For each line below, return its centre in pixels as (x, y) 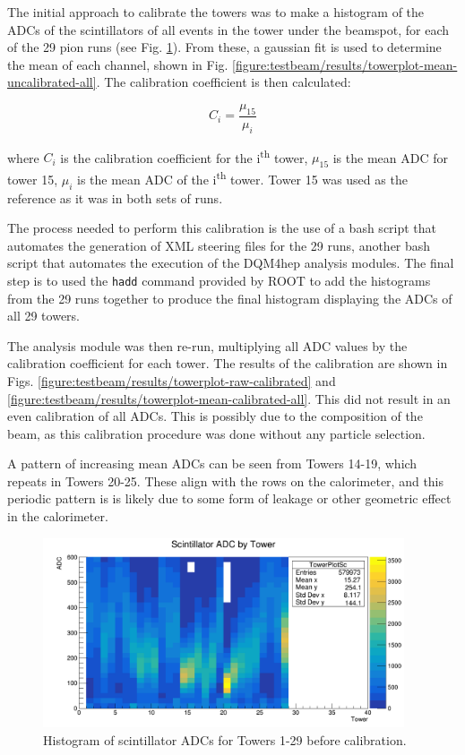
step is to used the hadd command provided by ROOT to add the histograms (219, 280)
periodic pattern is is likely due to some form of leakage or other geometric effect (229, 498)
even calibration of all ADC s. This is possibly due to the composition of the (215, 416)
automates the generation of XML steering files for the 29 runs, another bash (219, 245)
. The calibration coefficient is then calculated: (224, 82)
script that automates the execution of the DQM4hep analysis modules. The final (231, 263)
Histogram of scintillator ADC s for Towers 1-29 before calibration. (225, 739)
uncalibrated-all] (52, 82)
